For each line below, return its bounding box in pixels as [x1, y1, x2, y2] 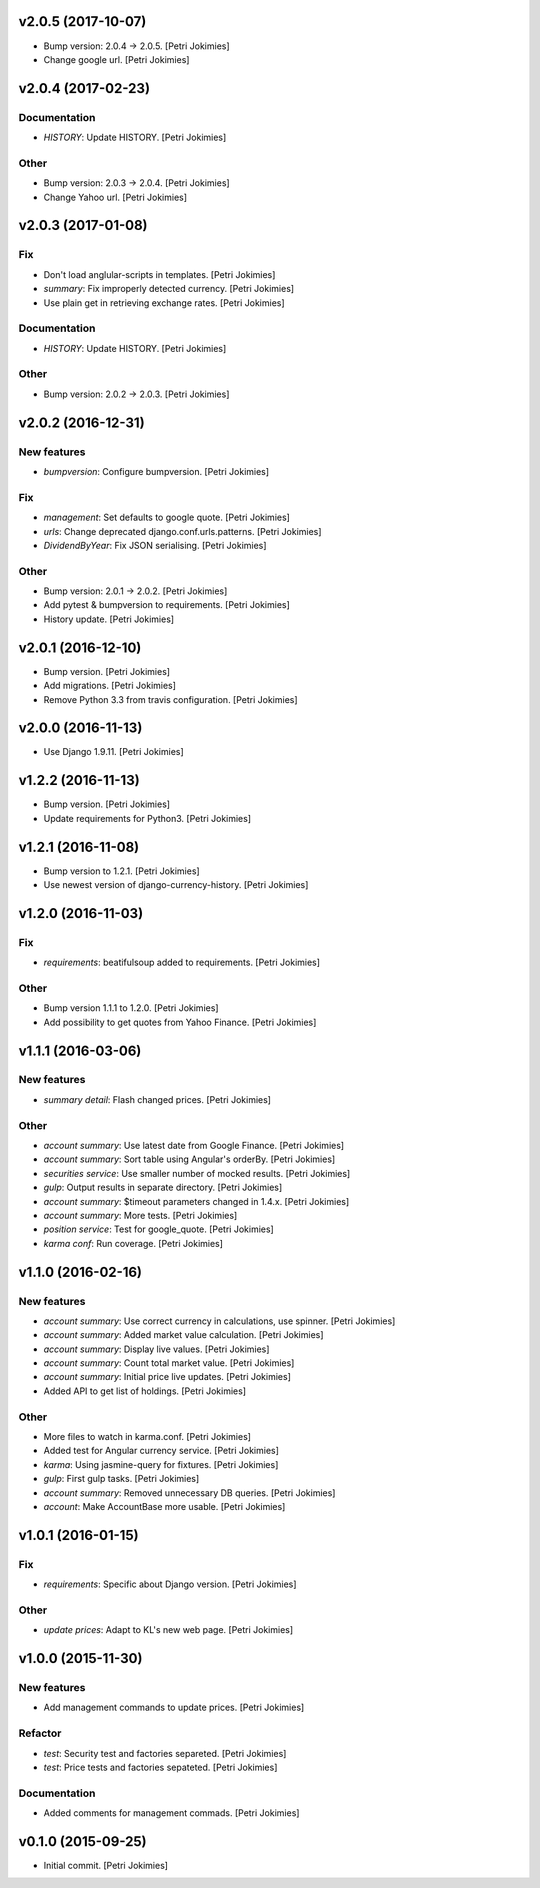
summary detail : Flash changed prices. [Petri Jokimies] [43, 1093, 272, 1105]
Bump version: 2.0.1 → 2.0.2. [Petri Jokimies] [43, 585, 228, 597]
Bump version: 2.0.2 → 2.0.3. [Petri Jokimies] [43, 388, 230, 400]
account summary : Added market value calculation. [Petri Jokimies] [43, 1329, 324, 1341]
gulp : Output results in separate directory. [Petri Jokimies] [43, 1181, 283, 1194]
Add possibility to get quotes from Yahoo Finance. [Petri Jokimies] [43, 1016, 317, 1028]
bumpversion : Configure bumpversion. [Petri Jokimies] [43, 465, 270, 477]
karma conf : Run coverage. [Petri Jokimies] [43, 1237, 224, 1249]
